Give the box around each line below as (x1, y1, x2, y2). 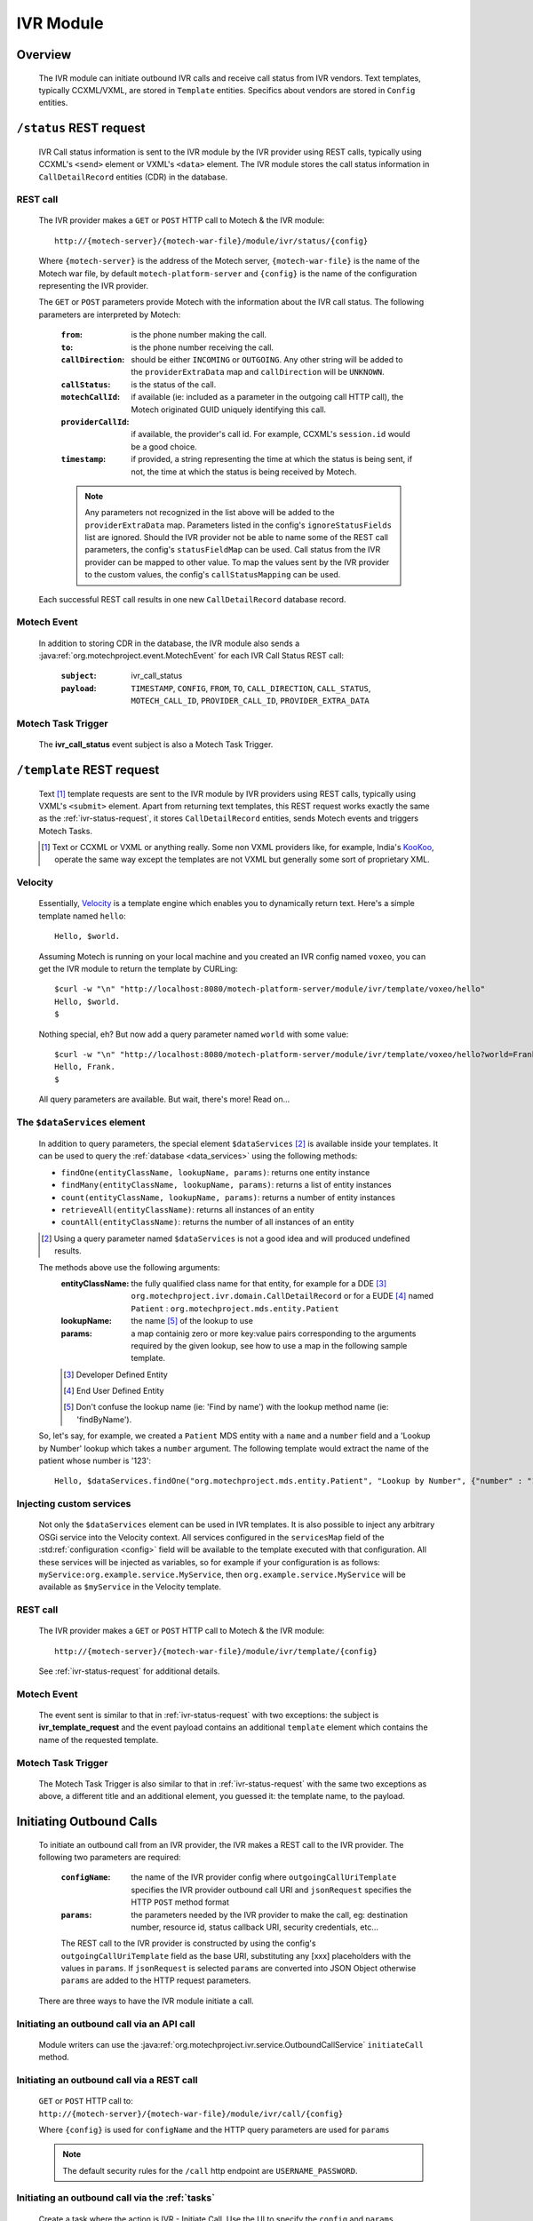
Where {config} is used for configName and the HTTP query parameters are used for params (38, 2124, 390, 2135)
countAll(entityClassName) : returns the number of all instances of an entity (60, 1217, 354, 1228)
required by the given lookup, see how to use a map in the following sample (131, 1340, 408, 1350)
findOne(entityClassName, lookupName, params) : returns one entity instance (60, 1166, 370, 1177)
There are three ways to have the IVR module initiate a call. (38, 1995, 254, 2006)
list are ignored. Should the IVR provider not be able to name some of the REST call (84, 532, 388, 543)
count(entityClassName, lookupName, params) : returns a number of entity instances (60, 1191, 395, 1203)
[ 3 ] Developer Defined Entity (63, 1369, 168, 1380)
